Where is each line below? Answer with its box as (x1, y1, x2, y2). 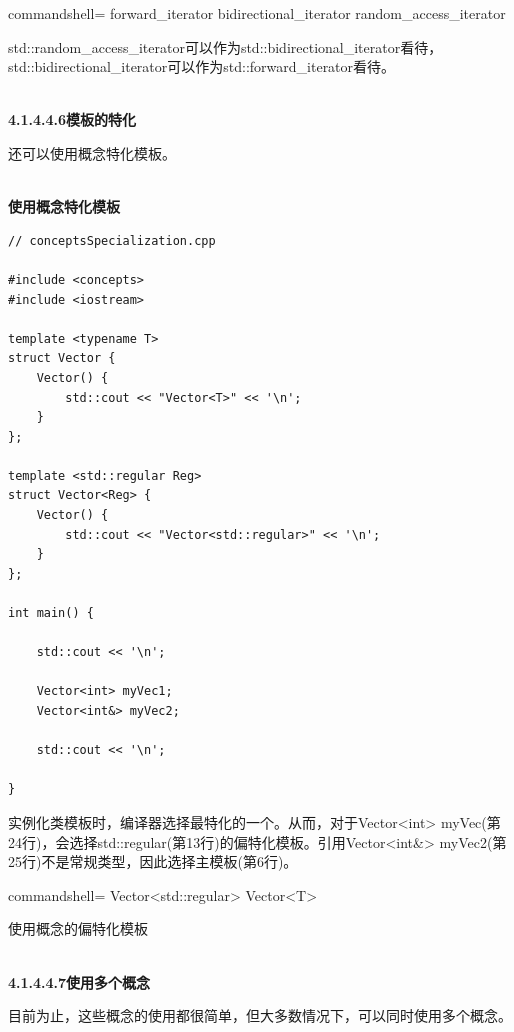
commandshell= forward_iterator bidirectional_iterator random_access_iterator (8, 3, 506, 23)
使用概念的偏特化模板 (8, 918, 148, 939)
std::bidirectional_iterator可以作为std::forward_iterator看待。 (8, 56, 396, 77)
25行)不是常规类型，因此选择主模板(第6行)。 (8, 851, 298, 872)
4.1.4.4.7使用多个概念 (8, 971, 151, 992)
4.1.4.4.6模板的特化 (8, 109, 137, 130)
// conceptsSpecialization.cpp (8, 233, 216, 248)
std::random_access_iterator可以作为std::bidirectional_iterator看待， (8, 36, 443, 57)
